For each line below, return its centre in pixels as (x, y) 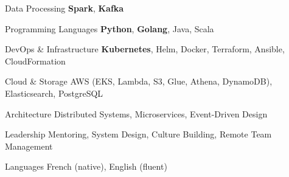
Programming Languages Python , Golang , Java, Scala (110, 28)
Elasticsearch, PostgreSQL (54, 93)
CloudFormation (35, 61)
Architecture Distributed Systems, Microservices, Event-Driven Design (136, 113)
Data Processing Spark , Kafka (64, 8)
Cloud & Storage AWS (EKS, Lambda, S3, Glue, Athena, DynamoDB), (139, 81)
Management (29, 146)
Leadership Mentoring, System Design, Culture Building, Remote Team (138, 134)
